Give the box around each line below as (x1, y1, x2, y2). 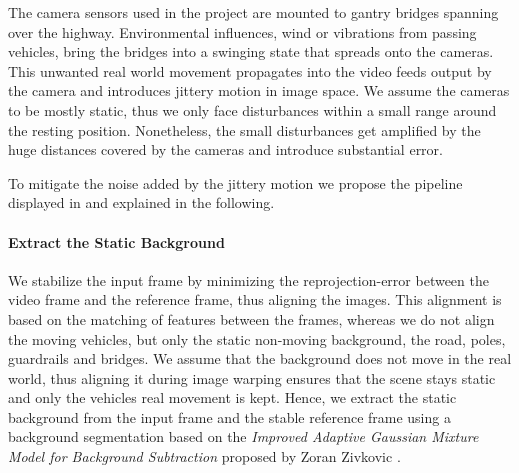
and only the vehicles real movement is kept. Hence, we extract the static (8, 387, 457, 408)
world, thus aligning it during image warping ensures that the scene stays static (8, 367, 496, 388)
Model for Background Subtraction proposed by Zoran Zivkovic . (8, 446, 401, 467)
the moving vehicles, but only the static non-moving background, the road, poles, (8, 328, 506, 349)
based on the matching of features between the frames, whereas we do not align (8, 308, 495, 329)
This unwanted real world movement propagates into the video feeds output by (8, 60, 492, 81)
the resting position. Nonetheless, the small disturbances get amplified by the (8, 119, 481, 140)
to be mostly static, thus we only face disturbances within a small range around (8, 99, 497, 120)
